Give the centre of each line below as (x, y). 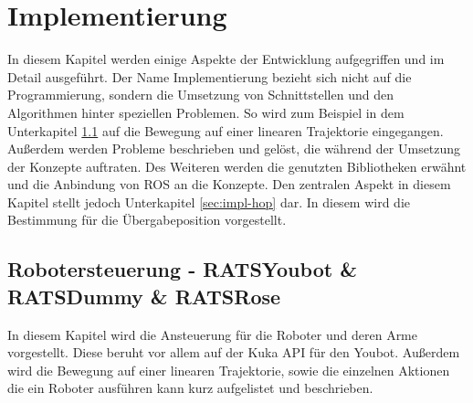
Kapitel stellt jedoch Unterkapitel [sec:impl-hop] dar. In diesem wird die (209, 201)
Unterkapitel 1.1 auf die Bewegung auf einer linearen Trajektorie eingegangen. (226, 130)
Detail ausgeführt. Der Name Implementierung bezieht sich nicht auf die (210, 76)
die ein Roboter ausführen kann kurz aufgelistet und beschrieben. (190, 388)
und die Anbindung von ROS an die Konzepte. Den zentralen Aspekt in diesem (229, 184)
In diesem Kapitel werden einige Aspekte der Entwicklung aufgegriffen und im (226, 59)
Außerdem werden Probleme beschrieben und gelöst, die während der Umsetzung (234, 148)
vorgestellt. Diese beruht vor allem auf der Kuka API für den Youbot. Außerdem (234, 352)
